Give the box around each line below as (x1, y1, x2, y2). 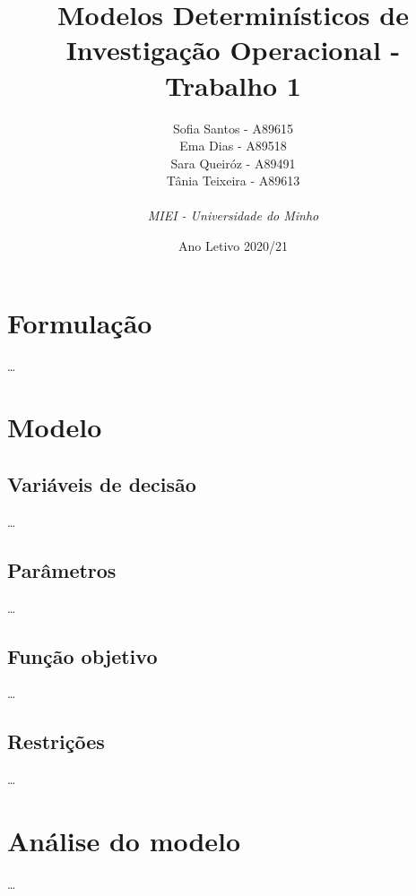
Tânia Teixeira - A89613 (166, 171, 300, 190)
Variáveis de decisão (7, 470, 196, 497)
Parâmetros (7, 556, 117, 583)
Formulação (7, 304, 152, 340)
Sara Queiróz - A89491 (170, 153, 296, 172)
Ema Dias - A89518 (179, 136, 287, 155)
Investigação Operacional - (65, 31, 401, 68)
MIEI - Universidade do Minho (147, 206, 319, 225)
